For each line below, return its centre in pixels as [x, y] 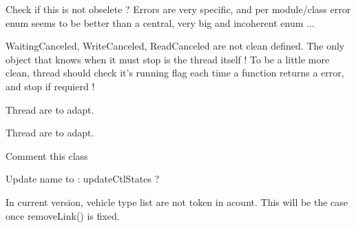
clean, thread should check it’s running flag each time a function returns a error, [175, 73]
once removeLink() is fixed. [63, 215]
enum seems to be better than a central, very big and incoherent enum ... [160, 22]
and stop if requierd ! [50, 86]
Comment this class [47, 155]
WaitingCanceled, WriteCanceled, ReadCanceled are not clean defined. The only [175, 46]
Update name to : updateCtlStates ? [83, 179]
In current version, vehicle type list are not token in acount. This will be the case [177, 201]
